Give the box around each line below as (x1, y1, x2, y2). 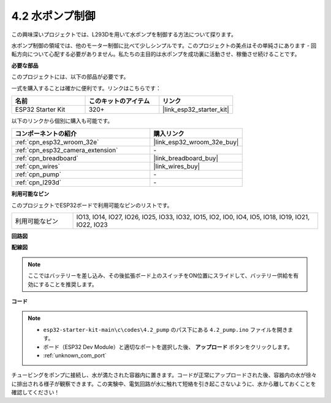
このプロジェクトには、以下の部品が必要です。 (11, 73, 129, 80)
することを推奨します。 (39, 280, 97, 288)
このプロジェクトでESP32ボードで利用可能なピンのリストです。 (11, 202, 173, 209)
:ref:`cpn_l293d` (15, 178, 61, 187)
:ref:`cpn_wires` (15, 162, 61, 171)
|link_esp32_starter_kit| (162, 105, 229, 114)
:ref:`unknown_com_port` (43, 351, 107, 359)
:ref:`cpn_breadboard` (15, 154, 79, 163)
